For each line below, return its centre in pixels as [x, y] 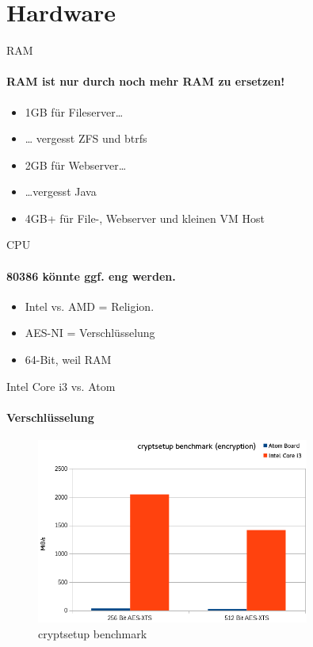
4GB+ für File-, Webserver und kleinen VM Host [145, 218]
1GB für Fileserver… [74, 111]
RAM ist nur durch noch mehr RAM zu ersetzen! [146, 81]
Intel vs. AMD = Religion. [90, 306]
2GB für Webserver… [76, 165]
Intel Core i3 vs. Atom [61, 386]
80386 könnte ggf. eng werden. [91, 276]
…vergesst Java [61, 191]
